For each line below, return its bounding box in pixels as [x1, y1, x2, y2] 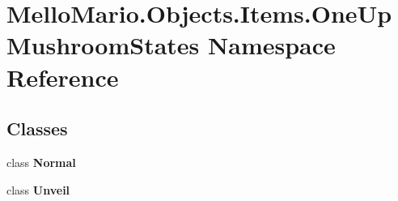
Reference [6, 60, 119, 93]
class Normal [6, 153, 76, 170]
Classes [6, 116, 68, 141]
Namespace [208, 28, 336, 62]
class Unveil [6, 181, 70, 198]
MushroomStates [6, 28, 200, 62]
